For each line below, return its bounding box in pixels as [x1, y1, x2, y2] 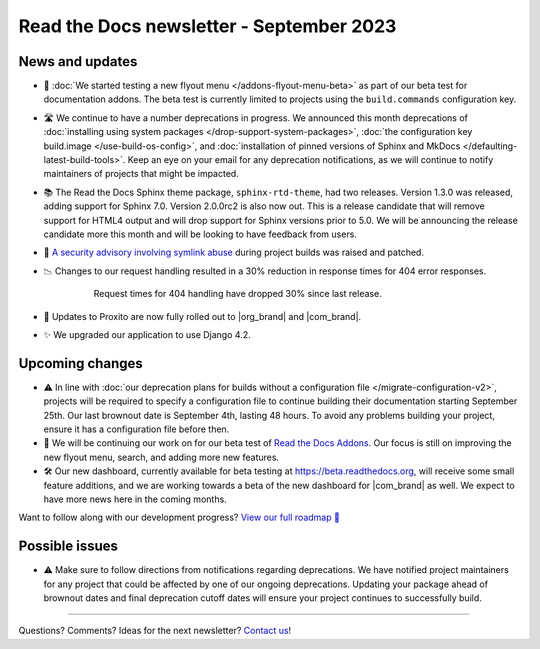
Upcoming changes [18, 355, 144, 372]
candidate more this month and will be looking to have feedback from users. [43, 228, 357, 240]
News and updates [18, 53, 138, 70]
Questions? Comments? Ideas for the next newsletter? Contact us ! [18, 625, 292, 637]
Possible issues [18, 538, 119, 555]
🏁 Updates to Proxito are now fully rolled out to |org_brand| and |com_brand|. [43, 310, 362, 322]
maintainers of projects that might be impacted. [43, 168, 239, 180]
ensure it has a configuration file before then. [43, 423, 230, 435]
